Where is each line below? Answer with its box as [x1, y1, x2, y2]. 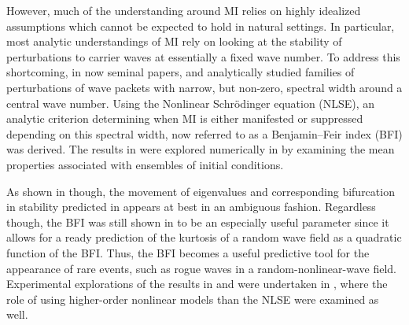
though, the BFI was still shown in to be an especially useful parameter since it [6, 213, 389, 230]
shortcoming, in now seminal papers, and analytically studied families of [6, 64, 355, 80]
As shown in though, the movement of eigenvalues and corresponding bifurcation [6, 183, 395, 199]
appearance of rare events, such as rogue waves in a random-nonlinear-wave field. [6, 260, 396, 276]
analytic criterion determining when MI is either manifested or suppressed [6, 110, 363, 127]
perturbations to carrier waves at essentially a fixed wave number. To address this [6, 48, 400, 65]
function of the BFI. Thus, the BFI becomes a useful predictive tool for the [6, 244, 370, 260]
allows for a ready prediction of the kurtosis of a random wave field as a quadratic [6, 229, 402, 246]
